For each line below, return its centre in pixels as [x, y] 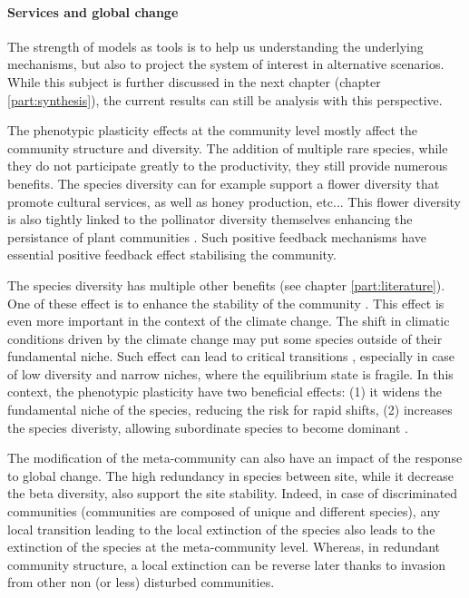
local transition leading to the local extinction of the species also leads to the [221, 529]
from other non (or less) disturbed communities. [141, 582]
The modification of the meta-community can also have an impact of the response [235, 458]
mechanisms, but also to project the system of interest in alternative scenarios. [226, 64]
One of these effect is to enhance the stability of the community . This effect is [226, 303]
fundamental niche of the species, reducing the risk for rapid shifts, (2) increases [230, 410]
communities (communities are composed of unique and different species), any [224, 511]
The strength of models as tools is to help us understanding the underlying [215, 46]
